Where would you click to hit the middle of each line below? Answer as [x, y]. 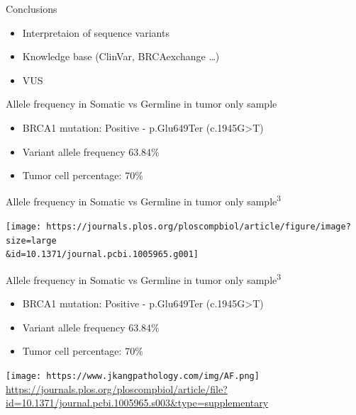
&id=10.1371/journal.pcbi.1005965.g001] [102, 255]
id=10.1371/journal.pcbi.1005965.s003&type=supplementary [137, 403]
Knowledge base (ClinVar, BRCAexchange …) [121, 56]
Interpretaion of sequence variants [96, 32]
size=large [31, 240]
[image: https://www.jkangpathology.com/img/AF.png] [133, 376]
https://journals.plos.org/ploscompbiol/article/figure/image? [199, 227]
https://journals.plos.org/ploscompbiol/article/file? [117, 388]
